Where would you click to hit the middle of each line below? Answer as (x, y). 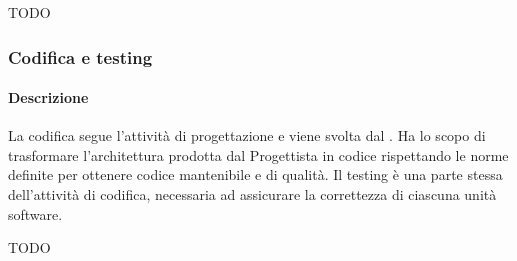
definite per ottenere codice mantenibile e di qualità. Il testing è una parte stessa (255, 174)
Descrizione (48, 97)
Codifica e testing (80, 56)
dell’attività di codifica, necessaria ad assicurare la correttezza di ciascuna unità (252, 194)
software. (35, 213)
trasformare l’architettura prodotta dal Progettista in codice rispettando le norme (258, 154)
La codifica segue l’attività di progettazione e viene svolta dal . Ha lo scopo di (247, 135)
